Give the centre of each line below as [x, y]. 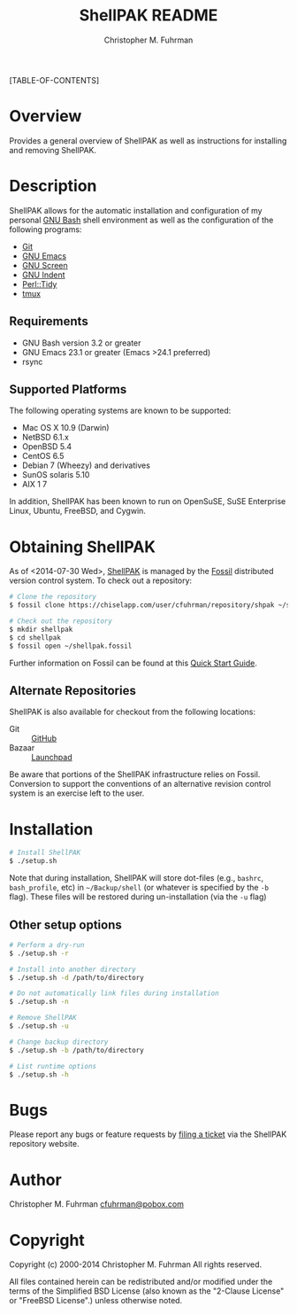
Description [53, 186]
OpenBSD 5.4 [47, 447]
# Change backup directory [59, 1042]
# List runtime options [53, 1066]
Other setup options [65, 925]
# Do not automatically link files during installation [114, 993]
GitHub [44, 739]
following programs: [46, 229]
